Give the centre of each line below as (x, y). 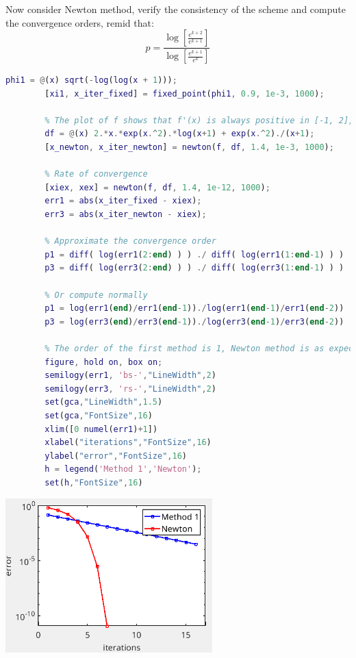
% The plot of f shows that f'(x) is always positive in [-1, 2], (199, 120)
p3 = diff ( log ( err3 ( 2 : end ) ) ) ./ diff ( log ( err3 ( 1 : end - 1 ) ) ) (194, 268)
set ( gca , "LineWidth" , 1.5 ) (104, 402)
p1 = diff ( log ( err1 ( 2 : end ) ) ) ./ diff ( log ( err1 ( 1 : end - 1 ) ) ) (194, 254)
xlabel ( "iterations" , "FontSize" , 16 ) (128, 443)
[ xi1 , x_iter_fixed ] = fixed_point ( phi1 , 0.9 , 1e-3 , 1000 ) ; (185, 93)
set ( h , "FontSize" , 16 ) (94, 482)
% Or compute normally (96, 295)
